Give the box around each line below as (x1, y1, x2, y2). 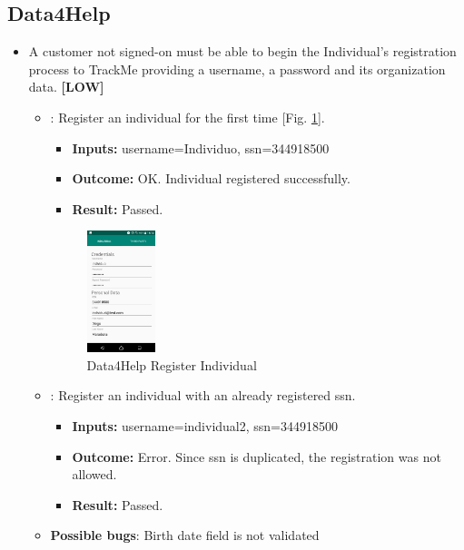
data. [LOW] (28, 77, 104, 96)
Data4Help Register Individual (86, 355, 257, 374)
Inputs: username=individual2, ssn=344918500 (72, 416, 338, 435)
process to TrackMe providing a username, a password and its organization (28, 59, 446, 78)
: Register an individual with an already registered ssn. (50, 386, 356, 405)
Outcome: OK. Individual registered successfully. (72, 169, 350, 188)
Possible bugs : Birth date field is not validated (50, 525, 320, 545)
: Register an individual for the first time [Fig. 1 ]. (50, 107, 325, 126)
